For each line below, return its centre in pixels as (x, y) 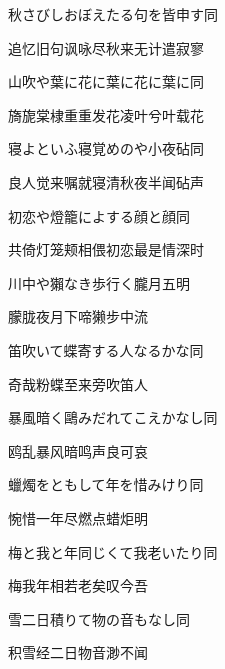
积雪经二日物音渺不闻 (78, 652)
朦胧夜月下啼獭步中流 (78, 316)
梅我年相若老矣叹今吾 (78, 585)
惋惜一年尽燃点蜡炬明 (78, 517)
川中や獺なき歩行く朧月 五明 (99, 282)
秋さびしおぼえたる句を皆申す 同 (113, 14)
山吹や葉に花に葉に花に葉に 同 (106, 81)
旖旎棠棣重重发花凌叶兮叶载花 (106, 114)
